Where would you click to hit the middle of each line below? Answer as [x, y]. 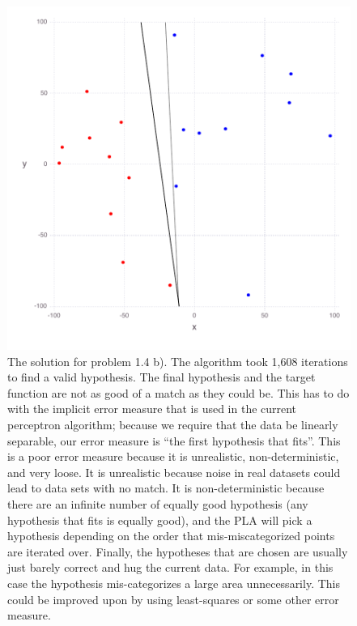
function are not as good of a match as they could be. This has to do [178, 392]
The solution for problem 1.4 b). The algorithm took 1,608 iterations [178, 361]
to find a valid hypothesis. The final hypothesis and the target [161, 377]
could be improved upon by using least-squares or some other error [173, 599]
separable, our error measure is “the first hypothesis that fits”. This [174, 440]
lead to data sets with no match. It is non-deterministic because [166, 488]
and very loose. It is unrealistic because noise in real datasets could [174, 472]
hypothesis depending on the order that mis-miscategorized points [171, 536]
